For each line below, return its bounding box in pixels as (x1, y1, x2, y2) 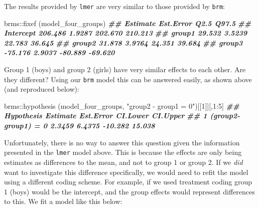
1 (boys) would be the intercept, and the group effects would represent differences (4, 186, 255, 196)
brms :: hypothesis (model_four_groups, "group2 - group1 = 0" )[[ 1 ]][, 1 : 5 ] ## (4, 100, 239, 111)
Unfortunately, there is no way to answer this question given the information (4, 137, 240, 147)
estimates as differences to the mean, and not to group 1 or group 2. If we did (4, 156, 243, 167)
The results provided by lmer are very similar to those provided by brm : (4, 1, 225, 11)
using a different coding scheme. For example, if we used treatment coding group (4, 176, 252, 187)
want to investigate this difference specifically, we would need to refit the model (4, 166, 248, 177)
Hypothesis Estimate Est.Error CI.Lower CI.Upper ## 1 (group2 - (4, 110, 240, 121)
